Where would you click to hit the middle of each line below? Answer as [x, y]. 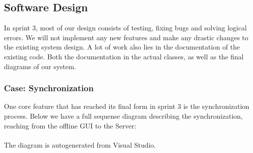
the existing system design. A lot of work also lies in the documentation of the [122, 47]
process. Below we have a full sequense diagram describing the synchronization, [123, 115]
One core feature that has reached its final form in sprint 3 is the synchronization [127, 106]
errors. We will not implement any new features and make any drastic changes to [126, 37]
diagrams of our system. [40, 66]
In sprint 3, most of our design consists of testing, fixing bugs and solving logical [126, 28]
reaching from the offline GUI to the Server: [70, 125]
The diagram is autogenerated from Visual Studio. [80, 144]
